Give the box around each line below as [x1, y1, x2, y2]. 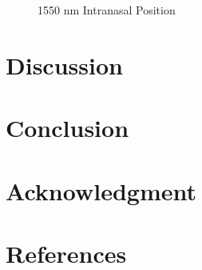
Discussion [6, 48, 123, 81]
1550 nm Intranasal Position [38, 2, 176, 18]
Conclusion [6, 111, 129, 144]
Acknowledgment [6, 174, 196, 207]
